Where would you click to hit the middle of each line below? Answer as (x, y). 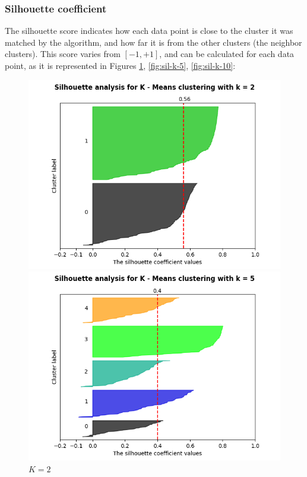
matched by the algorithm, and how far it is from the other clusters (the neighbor (153, 42)
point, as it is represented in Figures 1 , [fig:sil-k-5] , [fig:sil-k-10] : (120, 65)
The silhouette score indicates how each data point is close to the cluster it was (149, 31)
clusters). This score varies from (63, 54)
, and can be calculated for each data (227, 54)
